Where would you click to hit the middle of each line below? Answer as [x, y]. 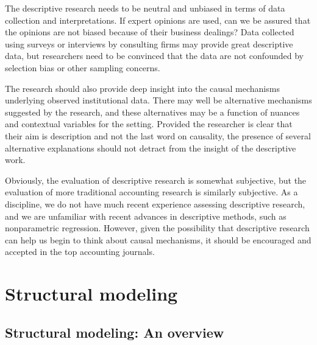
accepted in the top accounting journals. [80, 252]
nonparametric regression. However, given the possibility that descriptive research [157, 228]
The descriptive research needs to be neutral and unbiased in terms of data [145, 8]
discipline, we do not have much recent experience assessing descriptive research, [155, 204]
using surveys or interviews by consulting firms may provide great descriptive [149, 44]
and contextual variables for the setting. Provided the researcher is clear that [149, 124]
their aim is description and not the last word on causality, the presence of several [158, 135]
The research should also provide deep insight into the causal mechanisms [142, 88]
